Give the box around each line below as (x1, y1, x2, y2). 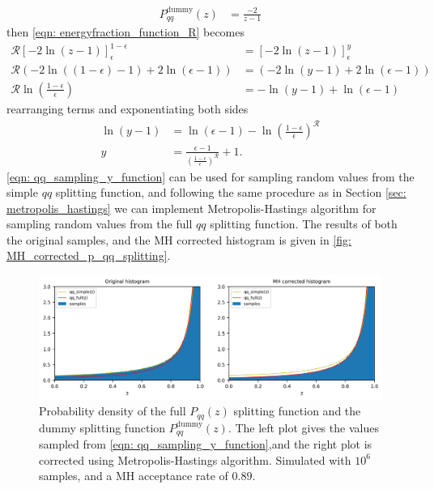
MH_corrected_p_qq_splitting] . (6, 247, 171, 264)
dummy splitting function (39, 419, 166, 436)
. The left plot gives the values (228, 419, 379, 436)
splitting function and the (233, 402, 361, 419)
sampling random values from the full (6, 215, 193, 232)
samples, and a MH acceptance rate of (39, 467, 228, 484)
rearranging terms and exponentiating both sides (6, 100, 249, 117)
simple (6, 184, 38, 201)
